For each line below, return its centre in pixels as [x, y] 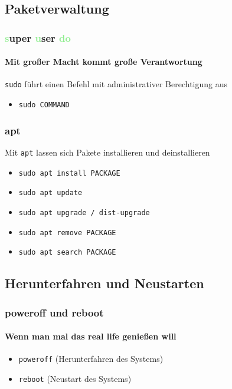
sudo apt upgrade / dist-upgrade [84, 212]
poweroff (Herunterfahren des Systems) [91, 359]
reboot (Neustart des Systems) [75, 378]
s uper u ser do [38, 37]
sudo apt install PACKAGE [69, 173]
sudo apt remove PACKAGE [67, 233]
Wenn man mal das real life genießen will [91, 336]
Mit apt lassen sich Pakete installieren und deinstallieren [107, 152]
